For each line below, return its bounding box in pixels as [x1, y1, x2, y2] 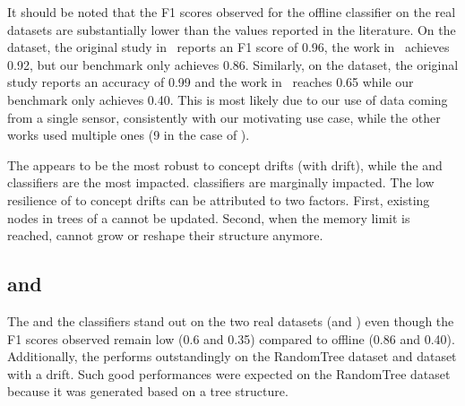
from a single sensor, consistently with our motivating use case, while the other [7, 108, 441, 126]
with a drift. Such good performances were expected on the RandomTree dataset [7, 364, 451, 383]
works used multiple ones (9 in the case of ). [7, 125, 250, 144]
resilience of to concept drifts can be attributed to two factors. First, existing [7, 190, 430, 209]
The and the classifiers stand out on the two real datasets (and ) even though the [7, 311, 454, 330]
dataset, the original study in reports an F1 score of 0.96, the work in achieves [7, 38, 450, 56]
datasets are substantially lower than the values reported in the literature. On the [7, 20, 456, 39]
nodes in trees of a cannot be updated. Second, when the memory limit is [7, 208, 410, 227]
